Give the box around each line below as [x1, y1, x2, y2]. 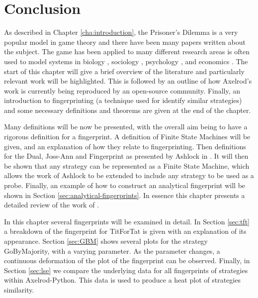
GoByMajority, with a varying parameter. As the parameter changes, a [4, 245, 220, 256]
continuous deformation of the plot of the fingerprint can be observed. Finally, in [4, 255, 250, 266]
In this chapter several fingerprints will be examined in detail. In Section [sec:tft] [4, 216, 250, 226]
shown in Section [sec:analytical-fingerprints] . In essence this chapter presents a [4, 190, 245, 200]
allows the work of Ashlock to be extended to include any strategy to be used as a [4, 170, 254, 181]
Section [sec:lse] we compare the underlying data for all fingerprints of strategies [4, 265, 248, 275]
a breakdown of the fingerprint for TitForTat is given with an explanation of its [4, 226, 247, 236]
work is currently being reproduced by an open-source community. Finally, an [4, 85, 241, 96]
